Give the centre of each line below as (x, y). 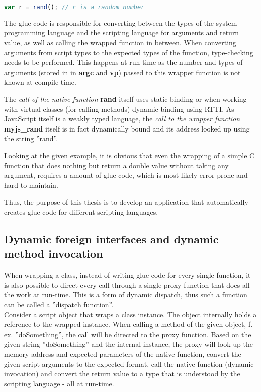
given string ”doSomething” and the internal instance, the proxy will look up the (128, 344)
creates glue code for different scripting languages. (81, 211)
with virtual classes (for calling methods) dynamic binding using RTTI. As (119, 109)
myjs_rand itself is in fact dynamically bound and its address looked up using (127, 128)
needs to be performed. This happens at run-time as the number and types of (123, 62)
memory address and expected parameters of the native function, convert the (123, 353)
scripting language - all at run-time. (59, 383)
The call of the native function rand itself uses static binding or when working (125, 99)
